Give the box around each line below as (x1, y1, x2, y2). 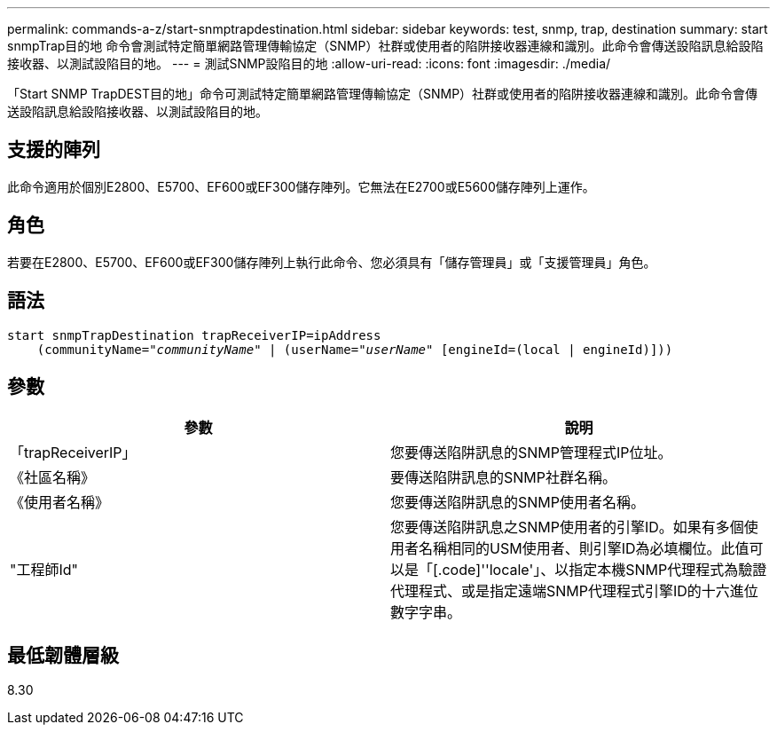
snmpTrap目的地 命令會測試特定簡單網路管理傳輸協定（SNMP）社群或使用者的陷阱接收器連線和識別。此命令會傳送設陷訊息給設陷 (7, 38, 764, 53)
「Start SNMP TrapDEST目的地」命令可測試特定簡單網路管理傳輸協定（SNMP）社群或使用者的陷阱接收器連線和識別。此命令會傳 (7, 86, 758, 101)
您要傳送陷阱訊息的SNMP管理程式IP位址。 (390, 444, 672, 462)
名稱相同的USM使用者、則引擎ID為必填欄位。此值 (419, 539, 750, 558)
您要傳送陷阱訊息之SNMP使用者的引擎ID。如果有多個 (390, 518, 744, 537)
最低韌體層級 (7, 643, 119, 666)
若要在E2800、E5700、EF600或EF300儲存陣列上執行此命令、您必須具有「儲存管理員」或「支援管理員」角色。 (7, 254, 656, 270)
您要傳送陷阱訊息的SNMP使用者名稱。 (390, 493, 645, 512)
